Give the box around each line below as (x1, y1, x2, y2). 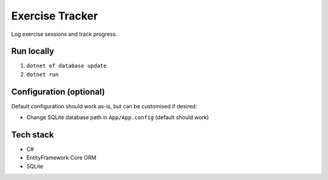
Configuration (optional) (11, 86, 106, 97)
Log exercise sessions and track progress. (11, 30, 118, 38)
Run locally (11, 46, 55, 57)
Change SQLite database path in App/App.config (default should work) (26, 114, 209, 121)
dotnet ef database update (26, 63, 107, 69)
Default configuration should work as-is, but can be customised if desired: (11, 102, 197, 109)
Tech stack (11, 130, 54, 140)
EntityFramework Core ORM (26, 154, 97, 161)
